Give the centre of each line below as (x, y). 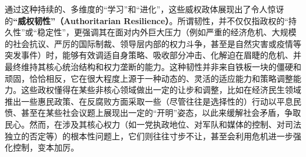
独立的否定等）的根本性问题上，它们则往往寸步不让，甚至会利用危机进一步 (149, 136)
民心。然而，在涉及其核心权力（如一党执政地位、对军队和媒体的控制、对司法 (153, 124)
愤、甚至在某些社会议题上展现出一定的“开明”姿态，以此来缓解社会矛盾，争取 (153, 113)
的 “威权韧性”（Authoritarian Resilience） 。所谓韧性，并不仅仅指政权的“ (147, 20)
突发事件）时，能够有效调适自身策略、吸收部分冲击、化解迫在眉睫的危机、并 (153, 55)
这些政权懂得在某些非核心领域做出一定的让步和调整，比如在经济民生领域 (161, 90)
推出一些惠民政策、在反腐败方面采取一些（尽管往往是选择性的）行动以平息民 (153, 101)
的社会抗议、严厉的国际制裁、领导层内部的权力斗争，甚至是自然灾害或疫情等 (153, 43)
